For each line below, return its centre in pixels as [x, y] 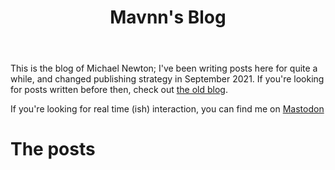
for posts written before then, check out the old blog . [119, 90]
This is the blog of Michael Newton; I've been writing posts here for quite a [164, 68]
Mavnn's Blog [168, 17]
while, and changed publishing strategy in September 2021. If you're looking [167, 79]
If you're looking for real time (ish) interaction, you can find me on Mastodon [167, 109]
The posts [53, 149]
